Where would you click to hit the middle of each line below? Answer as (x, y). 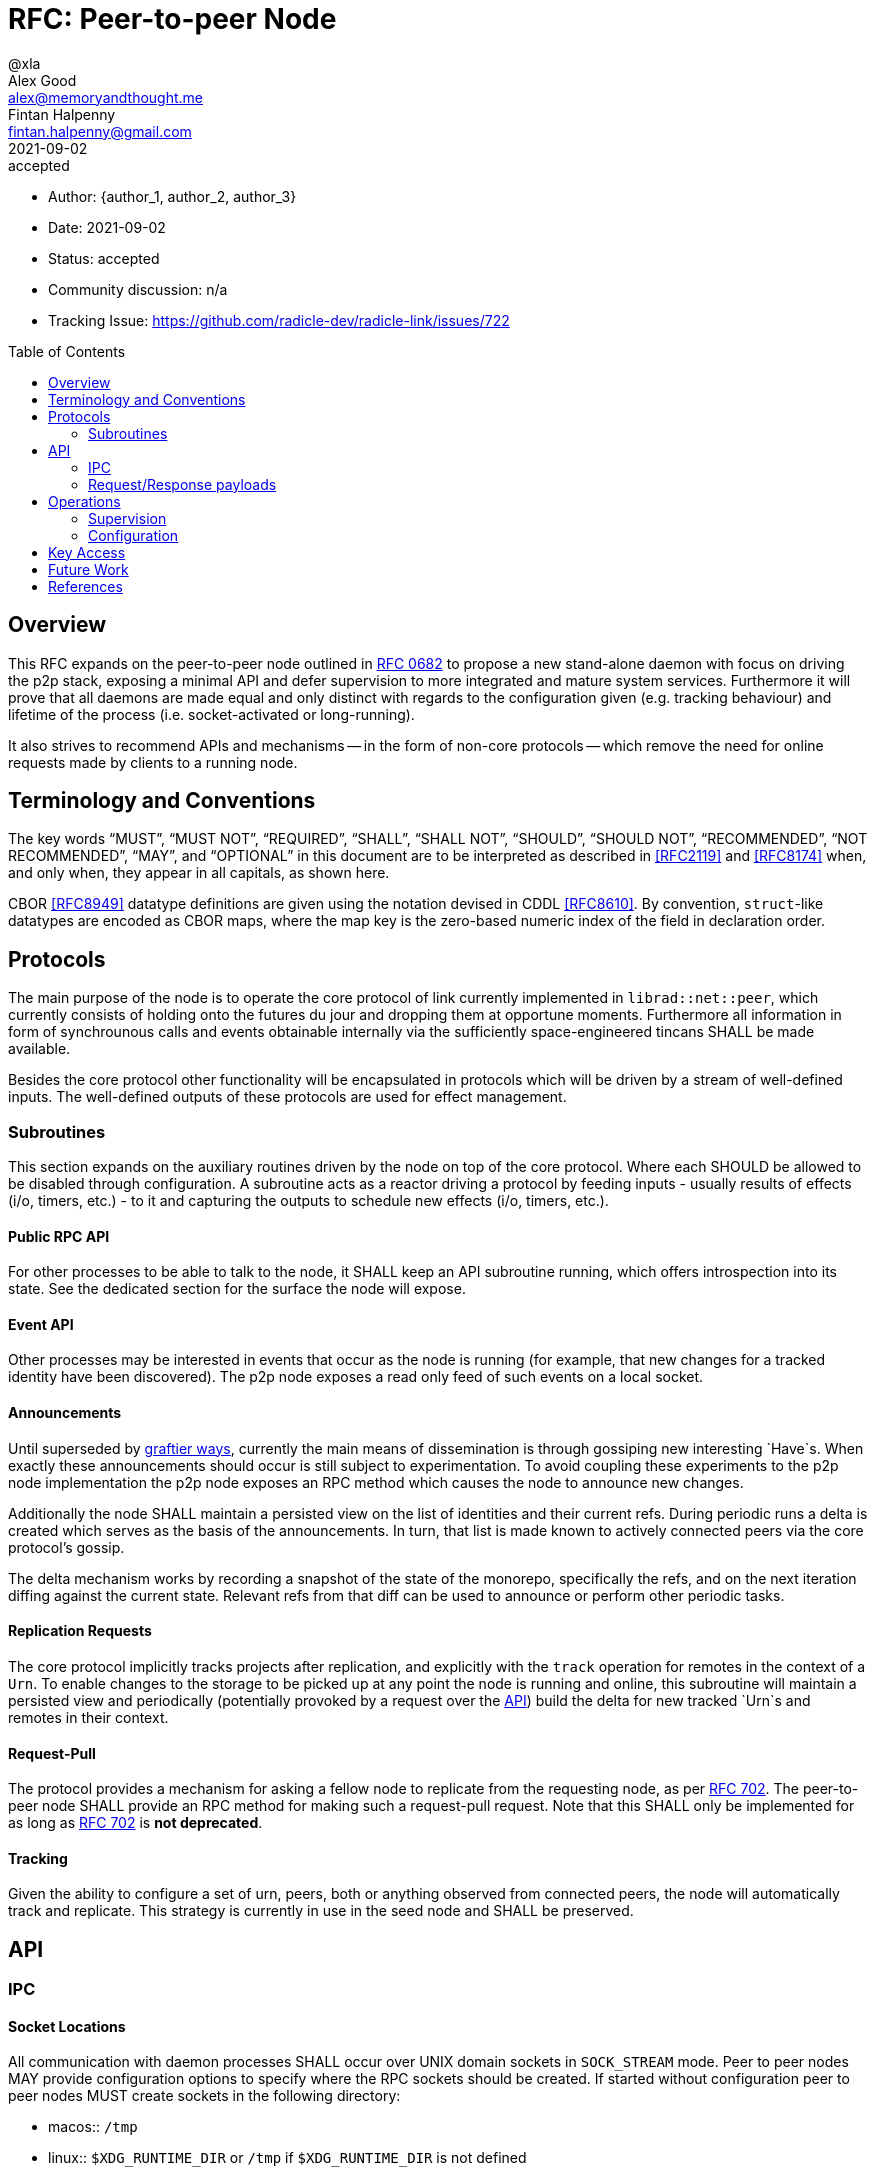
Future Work (88, 569)
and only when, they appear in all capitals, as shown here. (199, 873)
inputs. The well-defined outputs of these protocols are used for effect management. (287, 1097)
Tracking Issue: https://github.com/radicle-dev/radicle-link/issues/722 (279, 320)
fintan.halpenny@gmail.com (100, 131)
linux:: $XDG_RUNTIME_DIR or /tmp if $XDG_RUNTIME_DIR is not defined (287, 2158)
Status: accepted (104, 258)
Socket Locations (67, 2026)
